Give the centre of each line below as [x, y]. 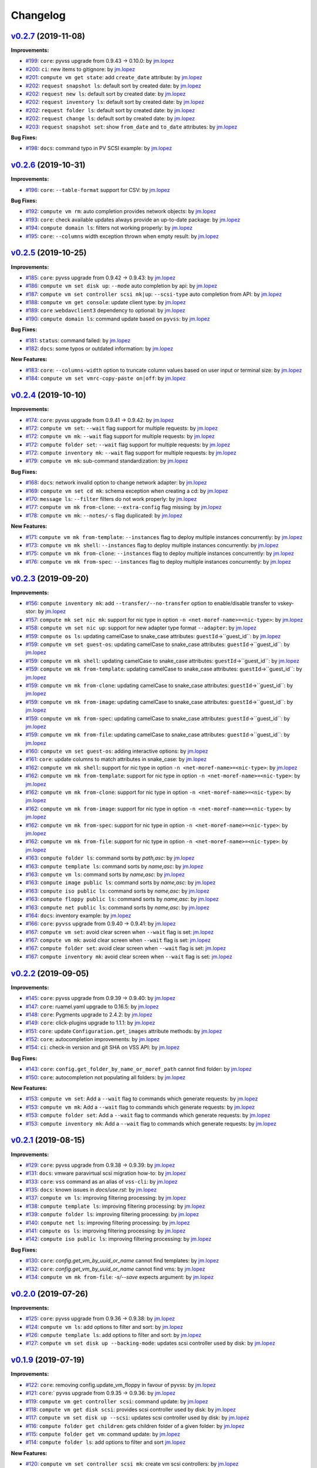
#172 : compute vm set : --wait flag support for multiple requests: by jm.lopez [122, 428]
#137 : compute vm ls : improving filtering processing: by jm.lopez [106, 1198]
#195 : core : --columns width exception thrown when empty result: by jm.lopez [122, 236]
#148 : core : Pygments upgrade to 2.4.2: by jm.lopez [89, 1014]
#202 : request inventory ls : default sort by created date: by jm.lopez [115, 102]
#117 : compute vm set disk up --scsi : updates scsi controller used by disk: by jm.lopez [137, 1418]
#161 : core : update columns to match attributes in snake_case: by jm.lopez [116, 759]
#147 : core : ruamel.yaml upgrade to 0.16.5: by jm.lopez [92, 1006]
